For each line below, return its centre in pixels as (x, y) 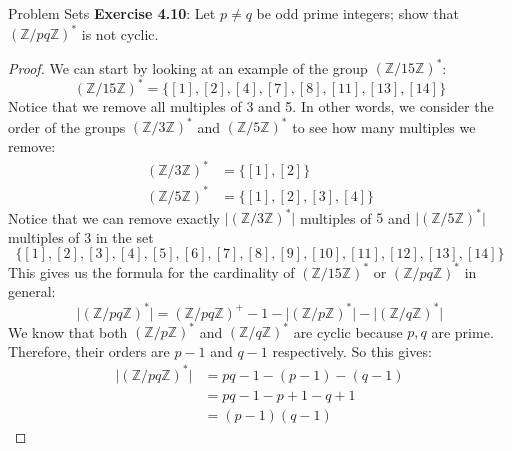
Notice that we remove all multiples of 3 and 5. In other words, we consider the (251, 106)
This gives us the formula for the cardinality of (151, 271)
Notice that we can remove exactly (114, 217)
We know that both (68, 331)
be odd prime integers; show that (358, 13)
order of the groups (67, 126)
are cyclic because (348, 331)
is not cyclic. (120, 33)
